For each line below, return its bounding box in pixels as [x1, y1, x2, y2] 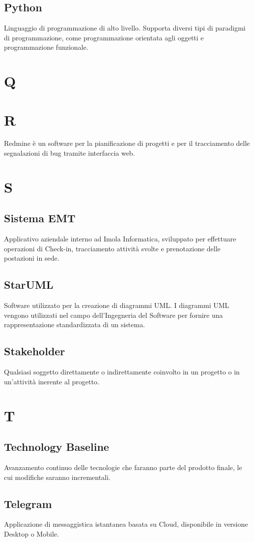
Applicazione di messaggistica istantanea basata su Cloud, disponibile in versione [4, 519, 248, 529]
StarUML [4, 277, 54, 292]
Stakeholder [4, 343, 65, 359]
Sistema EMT [4, 210, 76, 226]
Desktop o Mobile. [4, 528, 59, 539]
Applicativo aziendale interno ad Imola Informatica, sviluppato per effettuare [4, 234, 236, 244]
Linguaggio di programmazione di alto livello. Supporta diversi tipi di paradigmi [4, 23, 246, 33]
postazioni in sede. [4, 253, 59, 263]
